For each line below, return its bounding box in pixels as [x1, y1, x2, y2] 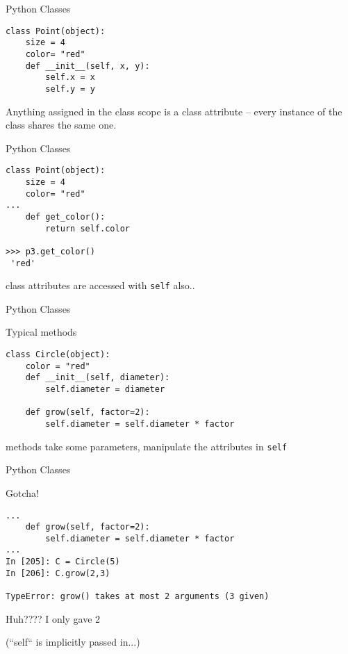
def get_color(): [25, 211, 106, 222]
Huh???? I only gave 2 [6, 611, 101, 626]
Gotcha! [6, 485, 39, 500]
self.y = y [45, 83, 95, 94]
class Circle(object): [6, 350, 110, 360]
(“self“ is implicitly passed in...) [6, 635, 140, 649]
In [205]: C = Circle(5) [6, 557, 120, 567]
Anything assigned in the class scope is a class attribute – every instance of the [6, 104, 342, 118]
